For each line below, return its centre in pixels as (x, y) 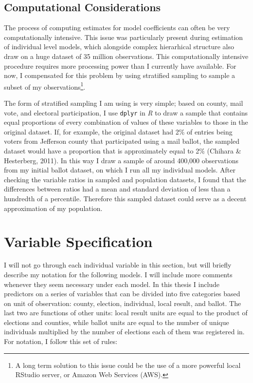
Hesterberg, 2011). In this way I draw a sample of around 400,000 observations (121, 160)
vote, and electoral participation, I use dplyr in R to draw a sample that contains (126, 112)
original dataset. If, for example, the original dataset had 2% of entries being (118, 131)
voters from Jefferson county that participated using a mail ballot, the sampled (122, 141)
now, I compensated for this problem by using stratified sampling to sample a (120, 75)
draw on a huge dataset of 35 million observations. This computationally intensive (126, 56)
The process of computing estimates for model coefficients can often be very (117, 28)
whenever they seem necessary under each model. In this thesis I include (112, 284)
